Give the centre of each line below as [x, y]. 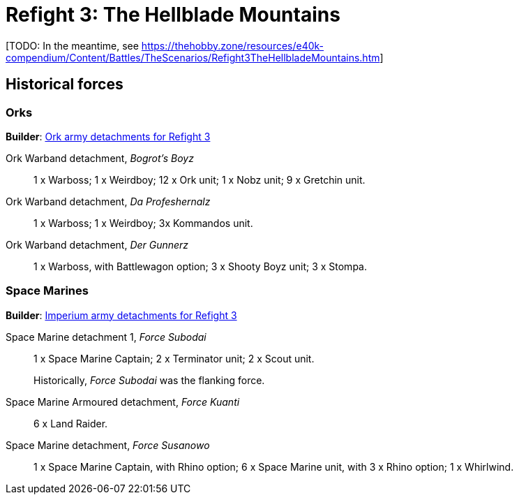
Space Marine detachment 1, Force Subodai [106, 337]
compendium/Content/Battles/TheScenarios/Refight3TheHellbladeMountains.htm [193, 57]
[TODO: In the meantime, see [72, 45]
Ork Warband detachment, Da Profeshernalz [108, 201]
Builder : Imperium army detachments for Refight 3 [121, 315]
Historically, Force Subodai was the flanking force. [149, 380]
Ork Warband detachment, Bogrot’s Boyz [100, 158]
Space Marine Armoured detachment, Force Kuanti [123, 402]
